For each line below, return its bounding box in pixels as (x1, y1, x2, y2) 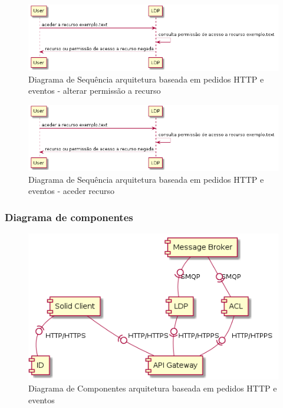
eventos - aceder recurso (28, 185, 115, 197)
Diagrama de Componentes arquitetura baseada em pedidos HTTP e (28, 381, 277, 394)
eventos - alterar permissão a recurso (28, 84, 161, 97)
